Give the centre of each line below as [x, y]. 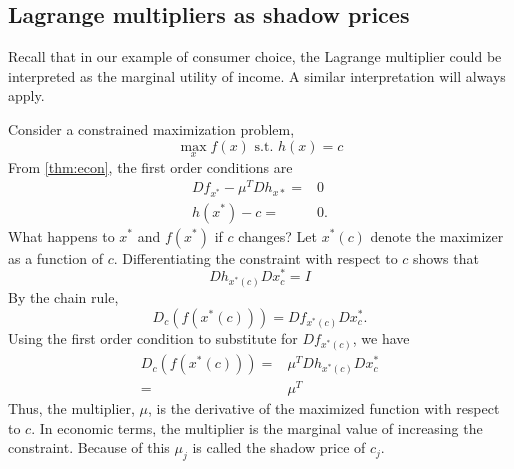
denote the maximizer [437, 235]
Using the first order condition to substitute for [153, 337]
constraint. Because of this [89, 447]
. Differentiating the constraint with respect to [255, 257]
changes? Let [278, 235]
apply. [26, 95]
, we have [381, 337]
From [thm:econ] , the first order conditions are [150, 166]
